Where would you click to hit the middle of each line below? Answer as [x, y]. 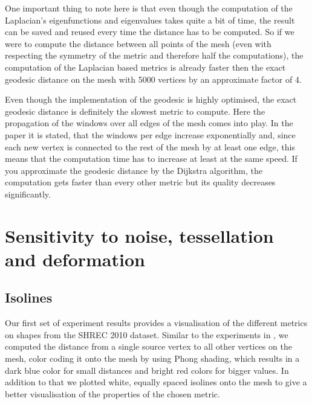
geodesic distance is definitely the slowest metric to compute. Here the [135, 111]
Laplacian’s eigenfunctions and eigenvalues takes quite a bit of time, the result [150, 20]
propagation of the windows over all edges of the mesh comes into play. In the [149, 123]
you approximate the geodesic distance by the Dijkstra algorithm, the [134, 170]
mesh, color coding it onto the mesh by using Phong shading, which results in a [152, 358]
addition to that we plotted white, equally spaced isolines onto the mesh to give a [156, 382]
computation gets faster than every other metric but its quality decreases [140, 182]
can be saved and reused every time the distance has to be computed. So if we [150, 32]
